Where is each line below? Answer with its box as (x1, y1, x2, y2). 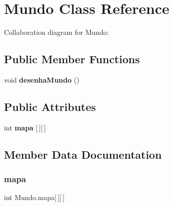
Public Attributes (4, 99, 96, 114)
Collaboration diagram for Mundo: (4, 27, 109, 37)
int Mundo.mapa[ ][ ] (4, 192, 65, 203)
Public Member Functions (4, 51, 140, 67)
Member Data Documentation (4, 146, 162, 162)
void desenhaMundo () (4, 74, 79, 85)
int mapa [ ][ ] (4, 122, 46, 132)
